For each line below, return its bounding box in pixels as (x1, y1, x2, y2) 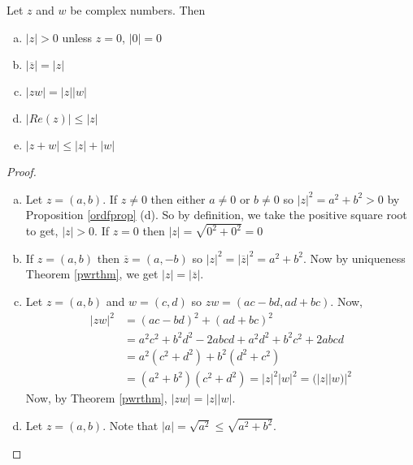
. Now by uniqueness (302, 249, 406, 266)
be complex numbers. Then (70, 2, 206, 18)
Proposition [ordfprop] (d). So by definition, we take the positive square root (25, 206, 407, 223)
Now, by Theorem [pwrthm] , (25, 390, 167, 407)
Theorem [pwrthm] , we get (25, 265, 159, 282)
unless (62, 28, 93, 45)
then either (150, 190, 206, 207)
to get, (25, 222, 59, 239)
